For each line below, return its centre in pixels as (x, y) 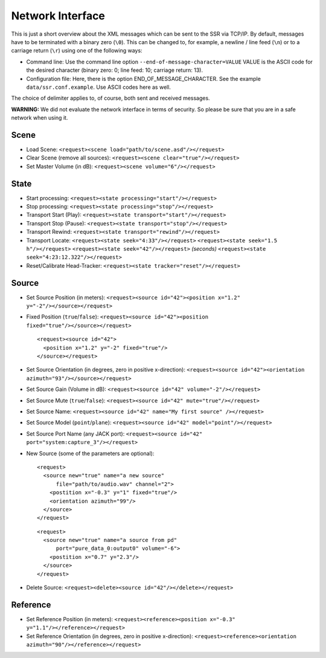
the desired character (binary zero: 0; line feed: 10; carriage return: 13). (115, 70)
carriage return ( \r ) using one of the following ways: (77, 51)
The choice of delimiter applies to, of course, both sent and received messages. (111, 98)
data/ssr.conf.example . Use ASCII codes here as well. (99, 87)
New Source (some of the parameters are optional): (90, 453)
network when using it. (40, 118)
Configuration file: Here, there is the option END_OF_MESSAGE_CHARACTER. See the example (143, 79)
